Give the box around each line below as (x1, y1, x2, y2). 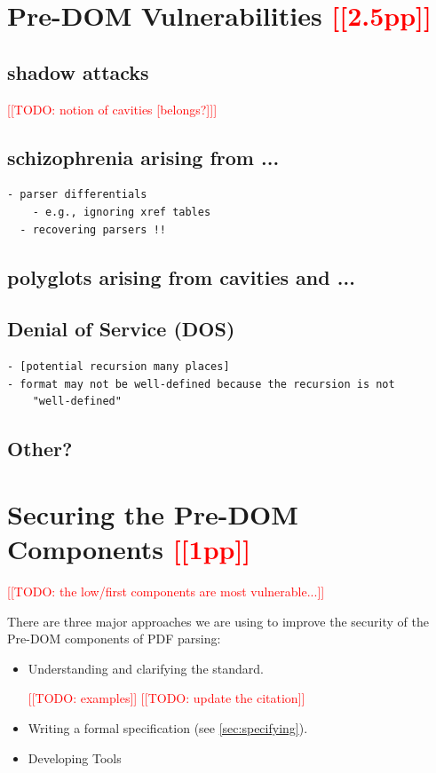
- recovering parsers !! (20, 223, 166, 236)
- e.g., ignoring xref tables (32, 205, 211, 218)
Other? (7, 435, 73, 462)
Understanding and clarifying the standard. (28, 659, 264, 677)
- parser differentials (7, 188, 147, 201)
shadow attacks (7, 58, 149, 85)
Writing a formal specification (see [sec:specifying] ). (28, 718, 308, 737)
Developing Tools (28, 748, 122, 767)
